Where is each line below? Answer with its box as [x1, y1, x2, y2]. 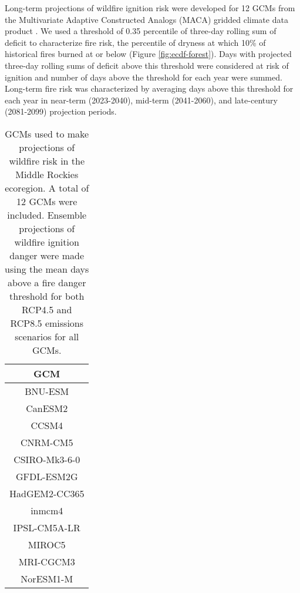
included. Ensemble [7, 207, 87, 222]
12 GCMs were [16, 194, 77, 208]
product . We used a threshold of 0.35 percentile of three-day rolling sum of [5, 25, 277, 37]
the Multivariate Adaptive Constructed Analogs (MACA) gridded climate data [5, 13, 288, 25]
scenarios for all [15, 329, 79, 343]
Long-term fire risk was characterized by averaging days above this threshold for [5, 82, 294, 95]
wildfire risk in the [9, 153, 85, 167]
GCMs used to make [5, 126, 89, 140]
